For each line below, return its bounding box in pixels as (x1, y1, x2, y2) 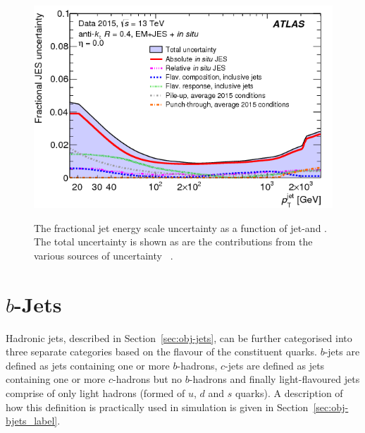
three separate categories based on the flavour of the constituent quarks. (6, 344, 317, 359)
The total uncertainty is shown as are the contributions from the (34, 234, 313, 249)
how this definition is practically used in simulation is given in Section (6, 399, 309, 414)
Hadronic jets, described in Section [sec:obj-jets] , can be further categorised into (6, 330, 352, 345)
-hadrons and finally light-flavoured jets (189, 372, 360, 386)
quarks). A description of (235, 386, 343, 401)
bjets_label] (6, 413, 58, 428)
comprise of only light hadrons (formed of (6, 386, 185, 401)
